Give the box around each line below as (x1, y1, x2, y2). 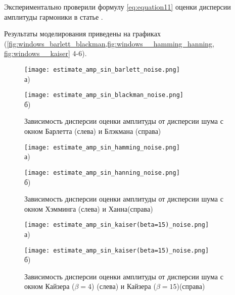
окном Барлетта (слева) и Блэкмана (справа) (24, 126, 161, 136)
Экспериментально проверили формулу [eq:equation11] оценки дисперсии (4, 2, 231, 12)
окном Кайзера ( (24, 281, 75, 291)
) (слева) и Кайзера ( (91, 281, 156, 291)
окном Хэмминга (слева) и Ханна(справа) (24, 203, 153, 214)
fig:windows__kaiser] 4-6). (4, 48, 87, 59)
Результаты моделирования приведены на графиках (4, 28, 161, 39)
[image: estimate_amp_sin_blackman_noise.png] (24, 91, 183, 99)
